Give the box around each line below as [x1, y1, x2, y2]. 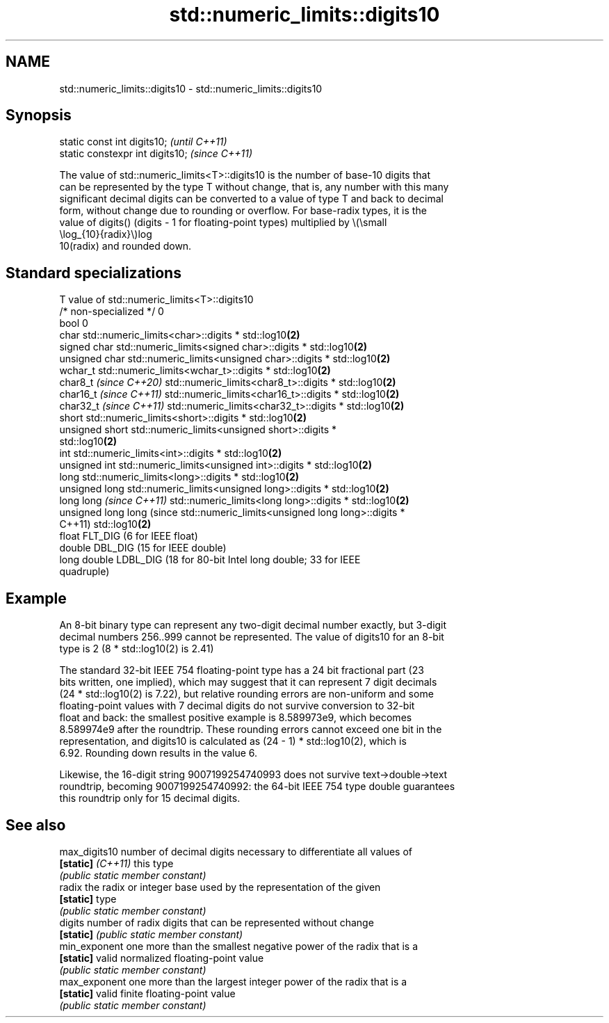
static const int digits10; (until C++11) [59, 136, 227, 148]
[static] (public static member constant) [59, 928, 243, 940]
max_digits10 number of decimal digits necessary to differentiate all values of [59, 845, 412, 857]
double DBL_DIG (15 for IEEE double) [59, 542, 227, 554]
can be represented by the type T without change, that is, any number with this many [59, 181, 449, 193]
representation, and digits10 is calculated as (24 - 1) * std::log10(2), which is [59, 735, 407, 748]
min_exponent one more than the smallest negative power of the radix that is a [59, 940, 418, 952]
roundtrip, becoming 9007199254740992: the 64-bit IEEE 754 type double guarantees [59, 780, 455, 793]
